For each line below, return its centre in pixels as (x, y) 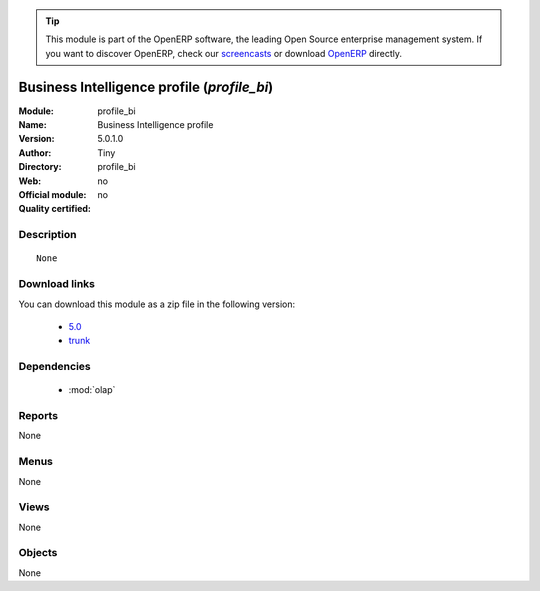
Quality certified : (55, 209)
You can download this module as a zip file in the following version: (157, 304)
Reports (38, 416)
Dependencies (55, 367)
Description (47, 235)
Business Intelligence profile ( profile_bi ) (146, 86)
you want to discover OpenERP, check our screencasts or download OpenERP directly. (224, 53)
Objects (38, 553)
